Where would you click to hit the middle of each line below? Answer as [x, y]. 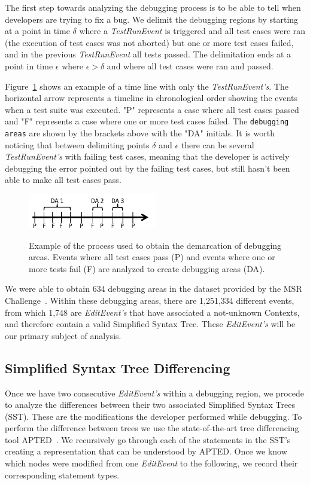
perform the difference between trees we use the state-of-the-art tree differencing [152, 428]
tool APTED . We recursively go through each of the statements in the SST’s [148, 439]
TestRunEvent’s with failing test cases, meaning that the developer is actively [147, 156]
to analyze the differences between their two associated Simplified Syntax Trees [150, 405]
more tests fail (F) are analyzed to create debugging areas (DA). [147, 268]
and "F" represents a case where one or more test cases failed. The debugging [147, 121]
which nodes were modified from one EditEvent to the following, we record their [151, 463]
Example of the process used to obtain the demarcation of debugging [155, 245]
